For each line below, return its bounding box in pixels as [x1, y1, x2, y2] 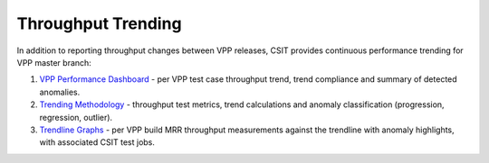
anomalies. [39, 86, 81, 97]
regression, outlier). [39, 112, 113, 122]
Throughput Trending [16, 14, 182, 33]
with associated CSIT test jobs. [39, 137, 156, 148]
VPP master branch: [16, 57, 92, 68]
